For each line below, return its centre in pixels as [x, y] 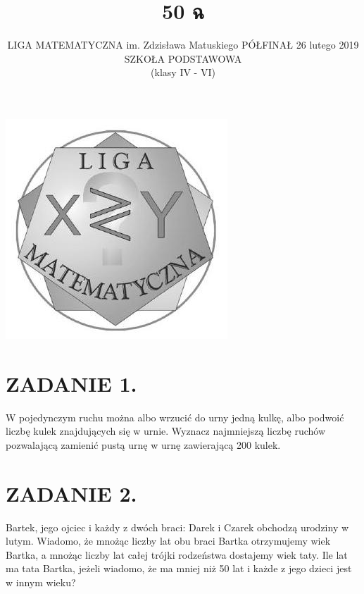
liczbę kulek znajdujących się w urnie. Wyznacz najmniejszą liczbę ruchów [166, 431]
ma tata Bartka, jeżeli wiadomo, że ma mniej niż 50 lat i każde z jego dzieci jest [179, 568]
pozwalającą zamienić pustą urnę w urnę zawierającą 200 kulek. [143, 444]
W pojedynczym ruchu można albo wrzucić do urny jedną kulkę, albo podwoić [175, 417]
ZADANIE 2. [71, 493]
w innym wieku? [41, 582]
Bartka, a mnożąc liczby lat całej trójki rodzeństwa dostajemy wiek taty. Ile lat [177, 554]
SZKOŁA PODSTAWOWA [183, 58]
